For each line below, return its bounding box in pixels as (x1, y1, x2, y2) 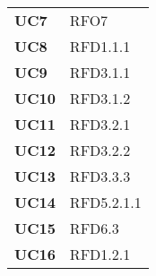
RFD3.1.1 (69, 62, 131, 82)
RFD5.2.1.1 (69, 192, 142, 212)
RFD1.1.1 (69, 36, 131, 56)
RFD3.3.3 (69, 166, 131, 186)
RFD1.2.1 (69, 244, 131, 264)
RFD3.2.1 (69, 114, 131, 134)
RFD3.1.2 (69, 88, 131, 108)
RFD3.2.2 (69, 140, 131, 160)
